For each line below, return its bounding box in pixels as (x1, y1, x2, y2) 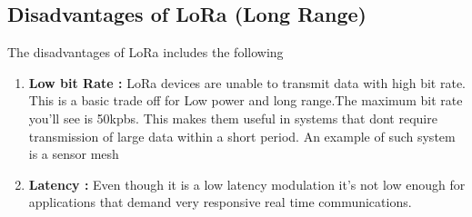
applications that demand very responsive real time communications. (28, 192, 412, 212)
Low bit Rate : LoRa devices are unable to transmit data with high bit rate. (28, 73, 466, 92)
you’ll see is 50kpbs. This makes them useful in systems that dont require (28, 108, 437, 127)
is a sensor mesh (28, 144, 119, 163)
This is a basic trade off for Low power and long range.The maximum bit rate (28, 91, 463, 110)
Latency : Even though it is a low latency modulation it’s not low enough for (28, 174, 466, 193)
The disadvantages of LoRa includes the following (7, 43, 284, 62)
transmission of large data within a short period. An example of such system (28, 126, 456, 145)
